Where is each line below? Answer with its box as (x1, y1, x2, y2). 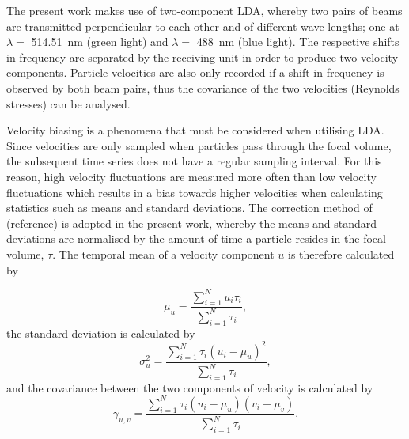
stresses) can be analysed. (6, 95, 131, 112)
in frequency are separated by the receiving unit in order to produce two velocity (6, 48, 399, 65)
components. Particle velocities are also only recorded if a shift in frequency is (6, 64, 384, 81)
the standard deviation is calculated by (6, 324, 195, 341)
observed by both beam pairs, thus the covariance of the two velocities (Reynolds (6, 79, 400, 96)
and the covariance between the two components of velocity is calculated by (6, 379, 373, 395)
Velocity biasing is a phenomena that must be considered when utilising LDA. (6, 122, 384, 138)
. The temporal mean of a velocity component (52, 245, 275, 262)
